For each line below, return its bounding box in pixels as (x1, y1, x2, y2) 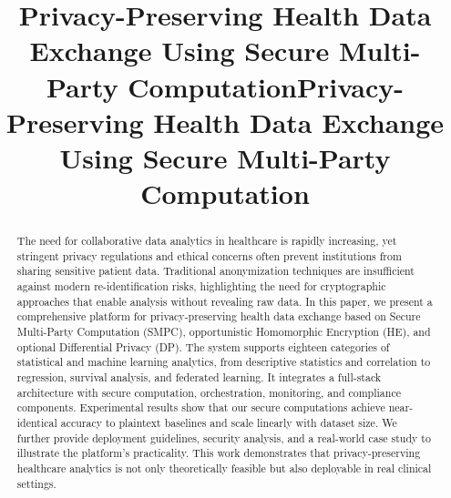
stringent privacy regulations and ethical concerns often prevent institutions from (16, 248, 402, 263)
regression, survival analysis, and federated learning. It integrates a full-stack (16, 370, 382, 385)
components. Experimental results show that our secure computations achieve (16, 400, 385, 415)
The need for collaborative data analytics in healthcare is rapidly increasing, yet (16, 233, 397, 249)
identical (16, 414, 57, 430)
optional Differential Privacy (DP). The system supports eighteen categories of (16, 339, 390, 354)
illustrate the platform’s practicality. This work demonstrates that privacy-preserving (16, 445, 421, 461)
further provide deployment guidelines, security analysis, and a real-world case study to (16, 430, 431, 445)
